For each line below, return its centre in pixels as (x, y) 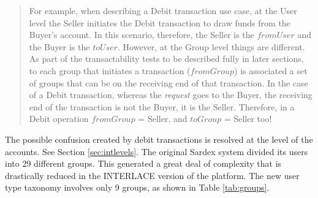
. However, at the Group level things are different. (211, 46)
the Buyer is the (59, 46)
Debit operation (59, 119)
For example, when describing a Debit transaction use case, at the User (163, 10)
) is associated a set (271, 70)
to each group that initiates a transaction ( (110, 70)
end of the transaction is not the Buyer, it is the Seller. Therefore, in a (162, 106)
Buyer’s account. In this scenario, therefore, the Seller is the (142, 35)
